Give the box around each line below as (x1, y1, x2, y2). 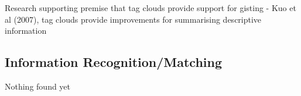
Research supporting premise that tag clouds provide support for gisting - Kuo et (5, 2, 296, 13)
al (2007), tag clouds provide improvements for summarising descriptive (5, 13, 262, 25)
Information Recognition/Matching (5, 53, 223, 71)
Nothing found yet (5, 80, 71, 92)
